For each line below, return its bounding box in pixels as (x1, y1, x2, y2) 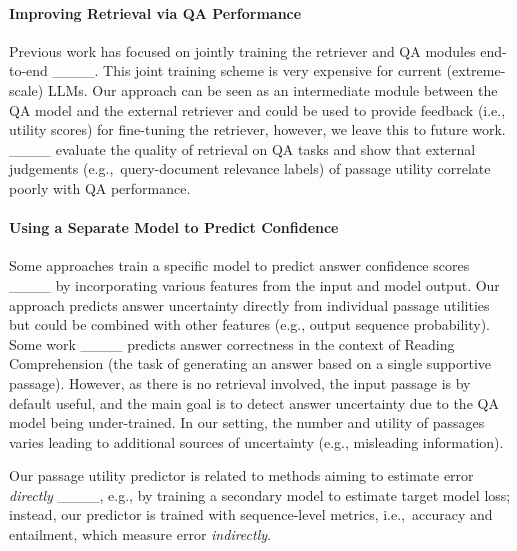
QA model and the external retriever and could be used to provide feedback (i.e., (9, 99, 506, 120)
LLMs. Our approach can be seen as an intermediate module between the (47, 79, 498, 100)
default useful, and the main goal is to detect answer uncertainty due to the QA (9, 392, 499, 413)
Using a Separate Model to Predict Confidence (9, 217, 339, 238)
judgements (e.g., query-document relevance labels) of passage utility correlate (9, 158, 491, 179)
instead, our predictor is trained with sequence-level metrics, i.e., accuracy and (9, 504, 493, 525)
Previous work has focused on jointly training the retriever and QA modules (9, 40, 476, 61)
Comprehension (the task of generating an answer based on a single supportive (9, 353, 492, 374)
